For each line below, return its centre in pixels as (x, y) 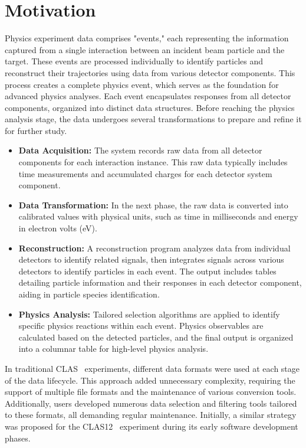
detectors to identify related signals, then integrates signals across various (151, 259)
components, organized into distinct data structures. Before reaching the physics (150, 107)
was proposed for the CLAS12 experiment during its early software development (152, 426)
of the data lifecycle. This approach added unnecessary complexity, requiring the (150, 380)
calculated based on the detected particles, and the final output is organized (156, 337)
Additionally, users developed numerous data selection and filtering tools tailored (151, 403)
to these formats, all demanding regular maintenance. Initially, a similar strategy (151, 415)
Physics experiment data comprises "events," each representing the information (147, 38)
